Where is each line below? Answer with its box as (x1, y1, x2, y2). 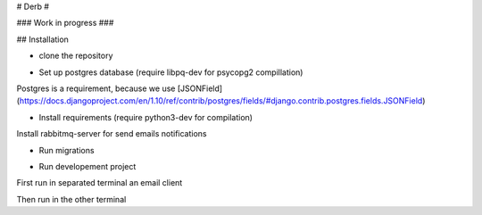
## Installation (16, 34, 69, 45)
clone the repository (38, 50, 113, 62)
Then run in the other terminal (16, 194, 127, 204)
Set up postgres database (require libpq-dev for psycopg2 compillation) (38, 67, 303, 78)
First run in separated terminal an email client (16, 178, 183, 188)
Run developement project (38, 161, 137, 171)
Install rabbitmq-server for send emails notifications (16, 128, 207, 139)
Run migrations (38, 145, 95, 155)
